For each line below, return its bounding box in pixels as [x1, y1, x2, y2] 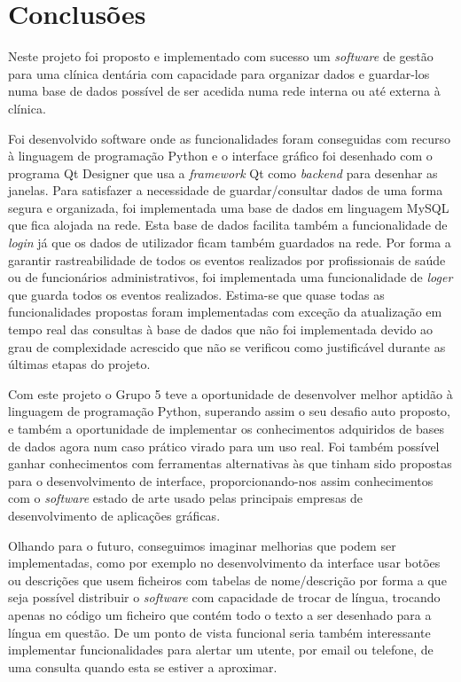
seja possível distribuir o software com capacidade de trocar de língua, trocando [8, 588, 441, 607]
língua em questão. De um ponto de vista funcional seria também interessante [8, 623, 431, 641]
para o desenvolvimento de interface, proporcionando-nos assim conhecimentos [8, 471, 434, 490]
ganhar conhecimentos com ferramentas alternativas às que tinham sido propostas [8, 454, 452, 473]
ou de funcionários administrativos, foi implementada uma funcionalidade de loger [8, 268, 453, 286]
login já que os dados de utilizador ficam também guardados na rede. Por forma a [8, 233, 451, 252]
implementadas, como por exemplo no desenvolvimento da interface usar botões [8, 553, 441, 572]
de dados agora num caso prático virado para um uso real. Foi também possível [8, 436, 440, 455]
